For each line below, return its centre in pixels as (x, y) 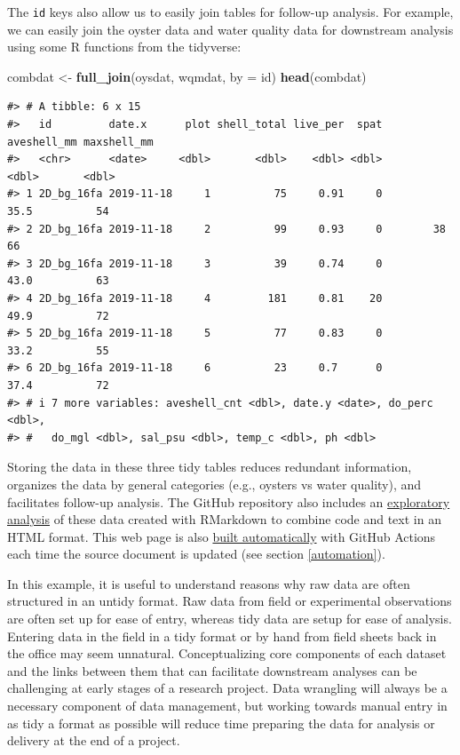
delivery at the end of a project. (94, 740)
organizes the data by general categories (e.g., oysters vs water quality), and (214, 484)
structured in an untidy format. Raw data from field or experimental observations (230, 601)
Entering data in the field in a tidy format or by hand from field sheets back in (222, 636)
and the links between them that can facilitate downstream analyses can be (212, 670)
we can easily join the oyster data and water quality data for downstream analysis (230, 29)
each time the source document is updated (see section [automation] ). (196, 554)
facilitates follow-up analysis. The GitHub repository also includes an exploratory (229, 501)
